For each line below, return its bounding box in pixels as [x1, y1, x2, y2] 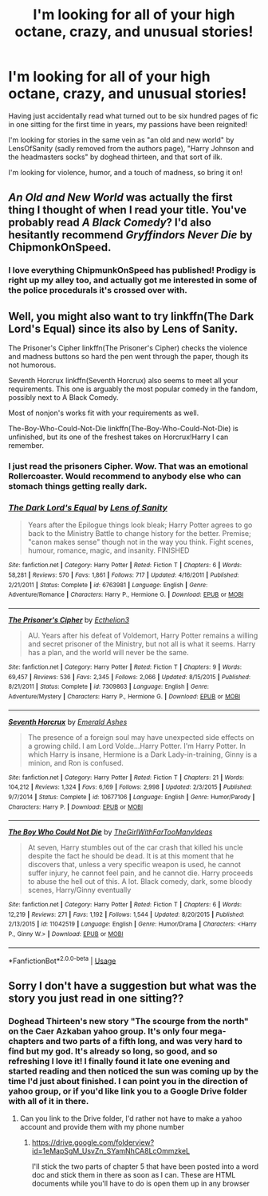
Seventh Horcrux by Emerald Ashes [8, 717, 128, 726]
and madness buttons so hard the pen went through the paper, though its [8, 352, 249, 362]
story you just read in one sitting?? [8, 991, 184, 1005]
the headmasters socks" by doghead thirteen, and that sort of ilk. [8, 152, 223, 162]
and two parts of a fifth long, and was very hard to [45, 1035, 243, 1046]
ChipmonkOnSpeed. [8, 241, 112, 254]
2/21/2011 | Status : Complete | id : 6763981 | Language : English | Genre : [8, 581, 208, 589]
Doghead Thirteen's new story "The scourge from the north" [8, 1015, 249, 1026]
